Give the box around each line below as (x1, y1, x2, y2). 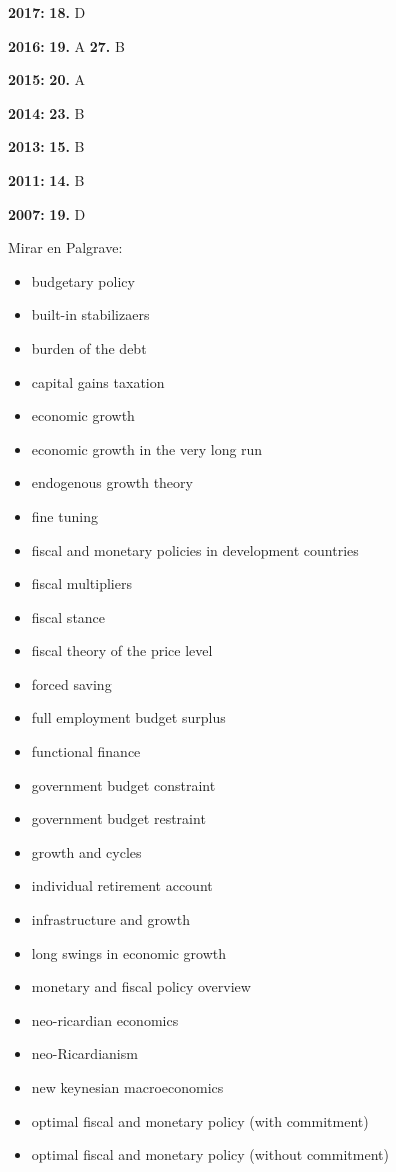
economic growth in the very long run (31, 438, 263, 459)
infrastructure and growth (31, 909, 190, 930)
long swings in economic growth (31, 942, 227, 963)
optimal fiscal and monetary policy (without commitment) (31, 1144, 389, 1165)
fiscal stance (31, 606, 106, 627)
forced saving (31, 673, 112, 694)
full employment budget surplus (31, 707, 226, 728)
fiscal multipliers (31, 573, 132, 594)
